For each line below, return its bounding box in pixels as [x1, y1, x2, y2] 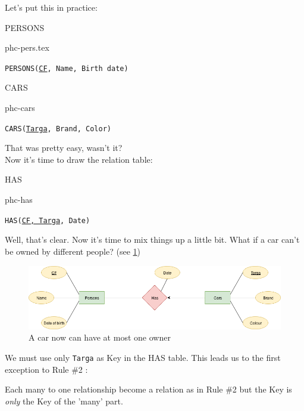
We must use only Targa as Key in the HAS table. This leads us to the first [5, 351, 281, 364]
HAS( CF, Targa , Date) [5, 216, 90, 225]
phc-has [5, 193, 33, 206]
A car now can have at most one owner [29, 331, 171, 344]
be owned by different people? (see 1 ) [5, 245, 140, 257]
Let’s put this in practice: [5, 1, 98, 13]
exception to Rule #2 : [5, 363, 88, 375]
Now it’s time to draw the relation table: [5, 153, 153, 165]
